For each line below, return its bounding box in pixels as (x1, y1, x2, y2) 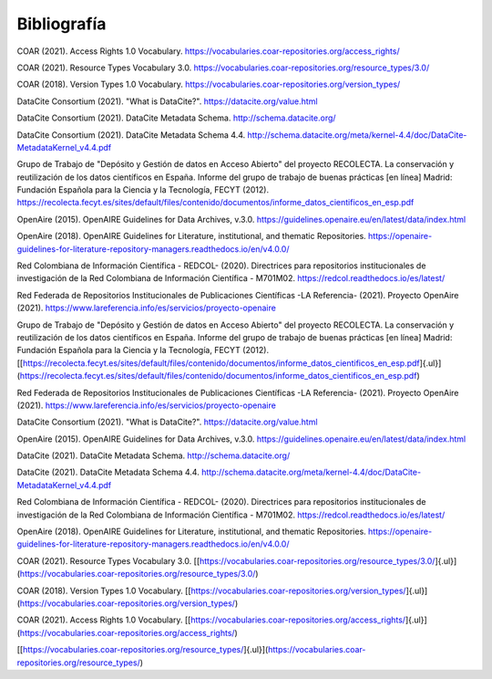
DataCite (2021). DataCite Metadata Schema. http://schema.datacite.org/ (16, 450, 291, 461)
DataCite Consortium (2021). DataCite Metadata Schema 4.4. (16, 129, 246, 141)
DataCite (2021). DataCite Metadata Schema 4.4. (16, 466, 200, 478)
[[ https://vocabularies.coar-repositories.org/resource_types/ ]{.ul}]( (16, 644, 269, 655)
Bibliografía (16, 14, 107, 34)
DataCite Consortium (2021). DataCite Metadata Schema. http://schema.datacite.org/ (16, 112, 336, 123)
